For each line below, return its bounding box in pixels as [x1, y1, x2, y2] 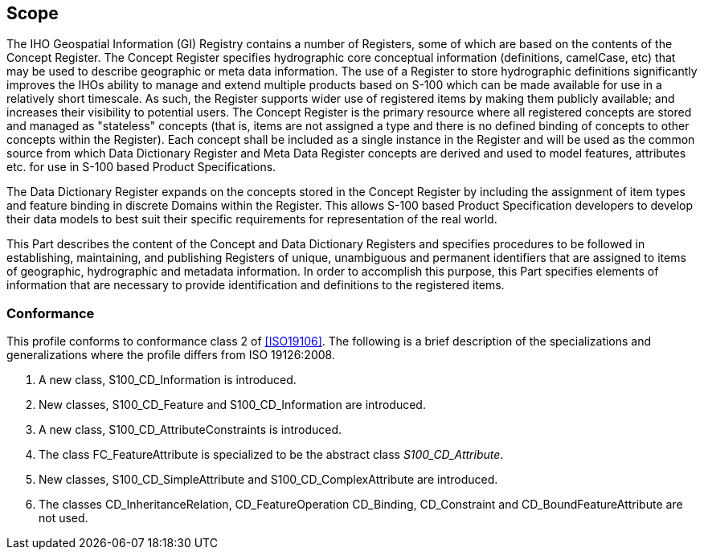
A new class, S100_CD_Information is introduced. [39, 373, 297, 387]
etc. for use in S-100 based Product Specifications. [6, 160, 276, 174]
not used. [39, 511, 88, 525]
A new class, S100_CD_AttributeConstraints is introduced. [39, 423, 342, 437]
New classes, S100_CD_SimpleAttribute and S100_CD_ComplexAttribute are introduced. [39, 472, 498, 487]
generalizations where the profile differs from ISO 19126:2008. [6, 348, 335, 362]
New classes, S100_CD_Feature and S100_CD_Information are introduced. [39, 398, 426, 412]
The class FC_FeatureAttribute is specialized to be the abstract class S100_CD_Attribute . [39, 448, 504, 462]
